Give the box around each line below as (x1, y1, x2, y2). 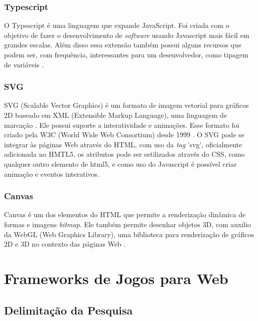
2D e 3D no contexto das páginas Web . (4, 239, 126, 249)
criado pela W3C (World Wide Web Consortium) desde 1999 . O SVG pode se (4, 129, 244, 140)
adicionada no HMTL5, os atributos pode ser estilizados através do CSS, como (4, 149, 245, 159)
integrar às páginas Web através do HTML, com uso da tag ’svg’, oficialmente (4, 139, 242, 149)
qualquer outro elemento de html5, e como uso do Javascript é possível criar (4, 158, 237, 169)
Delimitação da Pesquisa (4, 302, 133, 318)
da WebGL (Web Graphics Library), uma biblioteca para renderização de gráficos (4, 229, 254, 239)
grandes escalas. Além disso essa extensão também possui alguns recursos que (4, 39, 241, 50)
